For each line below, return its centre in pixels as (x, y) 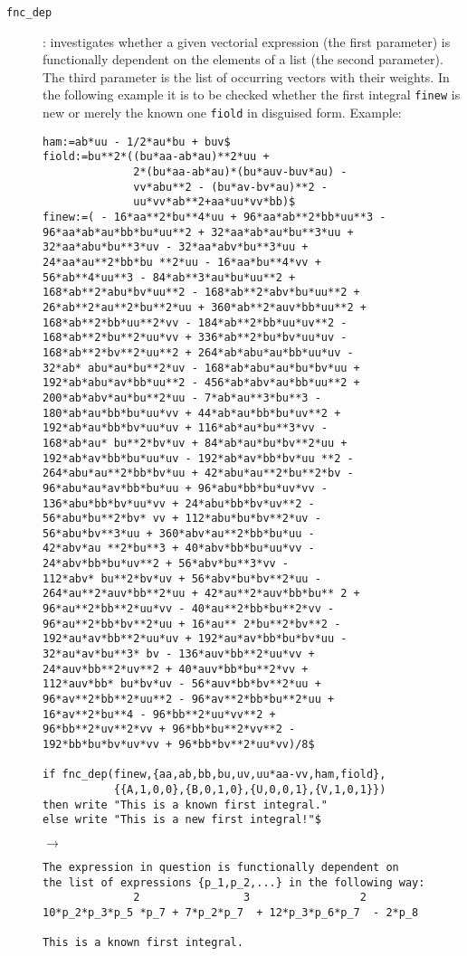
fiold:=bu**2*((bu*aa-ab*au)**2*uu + (156, 157)
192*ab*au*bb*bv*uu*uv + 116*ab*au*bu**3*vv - (185, 428)
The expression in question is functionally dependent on (221, 867)
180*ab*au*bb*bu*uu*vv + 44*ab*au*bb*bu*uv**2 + (192, 413)
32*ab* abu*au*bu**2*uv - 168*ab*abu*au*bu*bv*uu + (201, 368)
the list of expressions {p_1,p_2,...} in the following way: (234, 882)
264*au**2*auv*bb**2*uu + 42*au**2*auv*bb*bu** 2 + (201, 594)
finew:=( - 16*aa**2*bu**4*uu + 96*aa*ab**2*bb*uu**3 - (214, 218)
